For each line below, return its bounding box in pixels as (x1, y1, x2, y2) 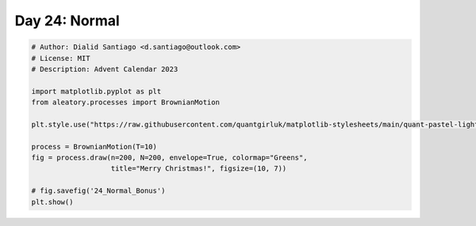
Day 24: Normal (14, 12, 121, 29)
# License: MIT (31, 54, 90, 62)
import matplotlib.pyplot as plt (31, 87, 162, 96)
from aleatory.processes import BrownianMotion (31, 98, 220, 107)
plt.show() (31, 198, 74, 206)
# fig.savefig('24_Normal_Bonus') (31, 186, 166, 195)
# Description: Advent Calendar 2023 (31, 64, 178, 73)
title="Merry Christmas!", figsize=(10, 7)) (110, 164, 287, 173)
